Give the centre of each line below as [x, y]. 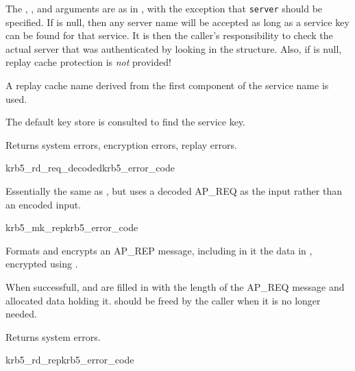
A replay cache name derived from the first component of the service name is [167, 85]
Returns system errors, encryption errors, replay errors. [121, 144]
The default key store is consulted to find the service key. [125, 122]
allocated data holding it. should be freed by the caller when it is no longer [163, 300]
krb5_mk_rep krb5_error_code [72, 227]
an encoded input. [44, 204]
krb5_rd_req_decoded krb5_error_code [90, 168]
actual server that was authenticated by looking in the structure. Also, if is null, [174, 48]
